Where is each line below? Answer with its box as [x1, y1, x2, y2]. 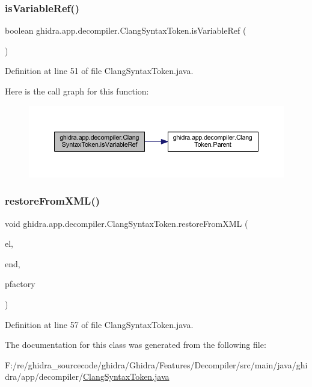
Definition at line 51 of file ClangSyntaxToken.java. [5, 64, 194, 77]
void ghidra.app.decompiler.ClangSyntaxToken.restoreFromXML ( [5, 217, 248, 229]
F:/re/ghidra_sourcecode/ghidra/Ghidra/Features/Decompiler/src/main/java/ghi [5, 358, 308, 371]
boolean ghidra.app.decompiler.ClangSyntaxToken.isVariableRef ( [5, 24, 246, 37]
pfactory [5, 277, 35, 290]
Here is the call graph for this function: [5, 85, 149, 97]
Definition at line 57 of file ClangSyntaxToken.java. [5, 318, 194, 330]
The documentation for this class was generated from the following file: [5, 338, 266, 351]
